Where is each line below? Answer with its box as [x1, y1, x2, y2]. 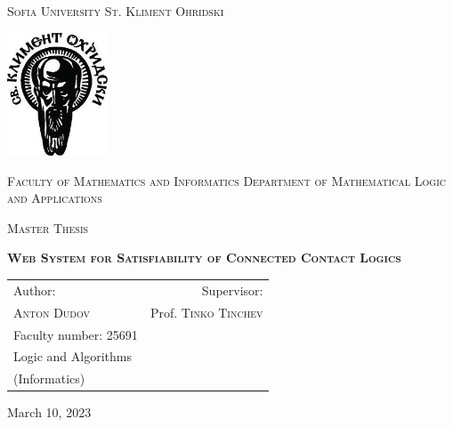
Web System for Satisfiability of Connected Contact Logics [7, 248, 401, 267]
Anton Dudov [13, 302, 90, 321]
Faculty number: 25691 [13, 325, 138, 343]
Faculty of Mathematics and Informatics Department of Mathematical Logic [7, 171, 446, 189]
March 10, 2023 [7, 403, 92, 422]
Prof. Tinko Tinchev [150, 302, 263, 321]
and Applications [7, 189, 102, 207]
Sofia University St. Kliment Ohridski [7, 2, 224, 20]
